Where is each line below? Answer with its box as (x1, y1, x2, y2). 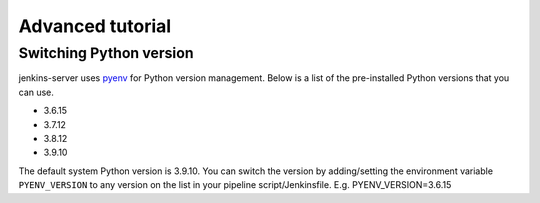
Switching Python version (18, 44, 194, 62)
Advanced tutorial (18, 15, 172, 37)
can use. (18, 86, 55, 98)
